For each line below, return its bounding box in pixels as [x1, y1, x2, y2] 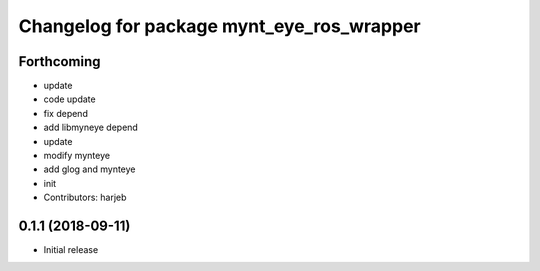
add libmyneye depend [43, 121, 139, 134]
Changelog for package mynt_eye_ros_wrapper [18, 15, 421, 37]
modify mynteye [43, 150, 110, 162]
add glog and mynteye [43, 163, 136, 175]
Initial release [43, 244, 99, 256]
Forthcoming [18, 53, 101, 70]
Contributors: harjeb [43, 191, 127, 204]
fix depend [43, 107, 89, 119]
